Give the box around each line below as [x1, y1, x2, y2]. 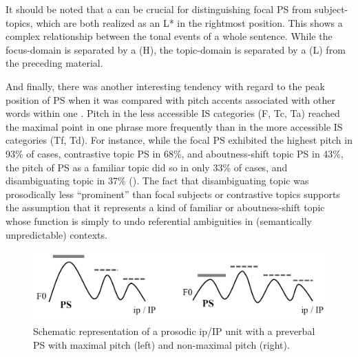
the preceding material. [6, 56, 103, 70]
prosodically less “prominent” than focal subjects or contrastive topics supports [6, 186, 340, 201]
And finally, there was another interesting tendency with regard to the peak [6, 78, 325, 93]
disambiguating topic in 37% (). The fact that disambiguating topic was [6, 173, 309, 188]
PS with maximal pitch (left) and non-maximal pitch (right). [33, 337, 290, 351]
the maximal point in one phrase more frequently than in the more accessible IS [6, 119, 343, 133]
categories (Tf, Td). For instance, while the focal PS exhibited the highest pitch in [6, 133, 352, 147]
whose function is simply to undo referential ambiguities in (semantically [6, 213, 312, 228]
